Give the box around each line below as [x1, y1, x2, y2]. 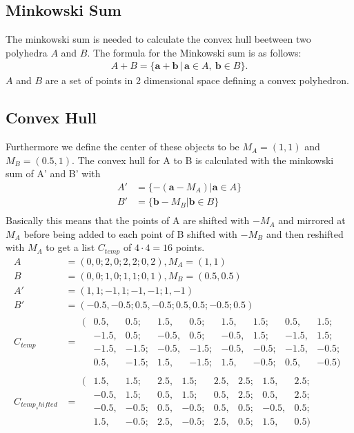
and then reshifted [266, 226, 344, 241]
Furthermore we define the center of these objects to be [6, 139, 239, 154]
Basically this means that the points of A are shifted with [6, 213, 250, 228]
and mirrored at [278, 213, 346, 228]
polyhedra [6, 45, 48, 59]
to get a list [46, 240, 95, 254]
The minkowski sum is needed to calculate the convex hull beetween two [6, 32, 311, 46]
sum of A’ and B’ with [6, 166, 101, 181]
